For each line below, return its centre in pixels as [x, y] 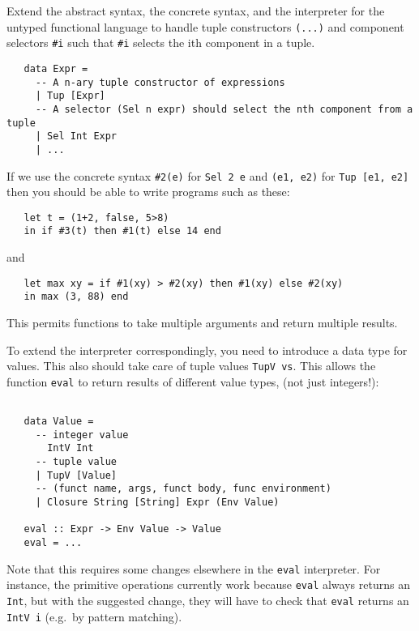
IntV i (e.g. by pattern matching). [94, 616]
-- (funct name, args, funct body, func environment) [183, 489]
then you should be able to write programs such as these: [148, 192]
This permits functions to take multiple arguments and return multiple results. [202, 322]
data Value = [59, 422]
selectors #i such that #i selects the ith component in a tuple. [161, 43]
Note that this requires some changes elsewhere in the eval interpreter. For [194, 568]
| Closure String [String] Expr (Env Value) [157, 503]
